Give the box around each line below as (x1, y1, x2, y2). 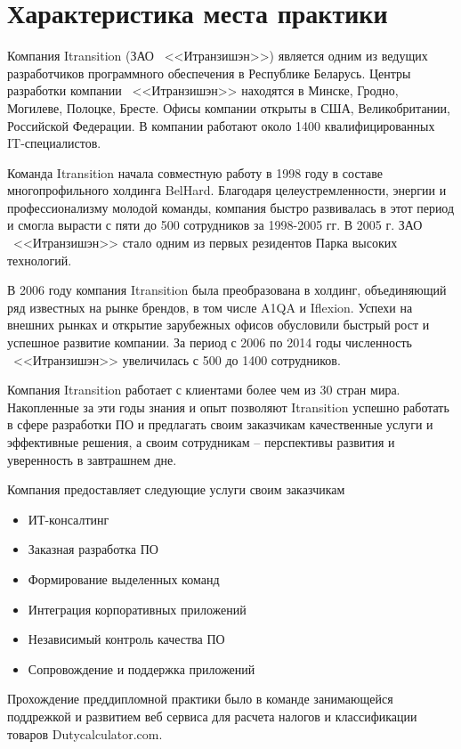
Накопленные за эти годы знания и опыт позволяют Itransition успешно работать (7, 397, 449, 416)
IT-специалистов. (7, 134, 101, 152)
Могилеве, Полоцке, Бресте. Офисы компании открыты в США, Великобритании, (7, 98, 450, 117)
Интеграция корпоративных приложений (28, 599, 247, 618)
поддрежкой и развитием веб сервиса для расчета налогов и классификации (7, 706, 417, 725)
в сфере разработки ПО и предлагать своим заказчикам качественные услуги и (7, 415, 433, 434)
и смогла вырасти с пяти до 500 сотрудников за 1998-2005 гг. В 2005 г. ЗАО (7, 216, 423, 234)
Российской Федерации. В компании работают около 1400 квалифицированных (7, 116, 435, 134)
